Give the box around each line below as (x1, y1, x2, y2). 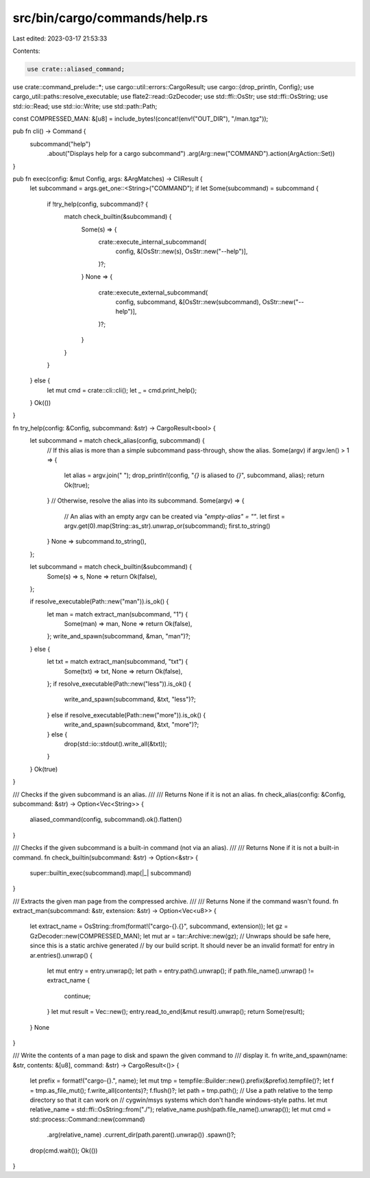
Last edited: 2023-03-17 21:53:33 (12, 34, 108, 43)
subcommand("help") (29, 139, 91, 148)
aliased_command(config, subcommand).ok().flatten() (29, 816, 182, 824)
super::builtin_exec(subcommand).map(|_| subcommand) (29, 868, 192, 877)
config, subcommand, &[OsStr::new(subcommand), (115, 297, 261, 305)
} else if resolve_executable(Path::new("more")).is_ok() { (47, 711, 206, 719)
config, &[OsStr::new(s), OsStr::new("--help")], (115, 247, 248, 255)
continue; (64, 992, 91, 1000)
